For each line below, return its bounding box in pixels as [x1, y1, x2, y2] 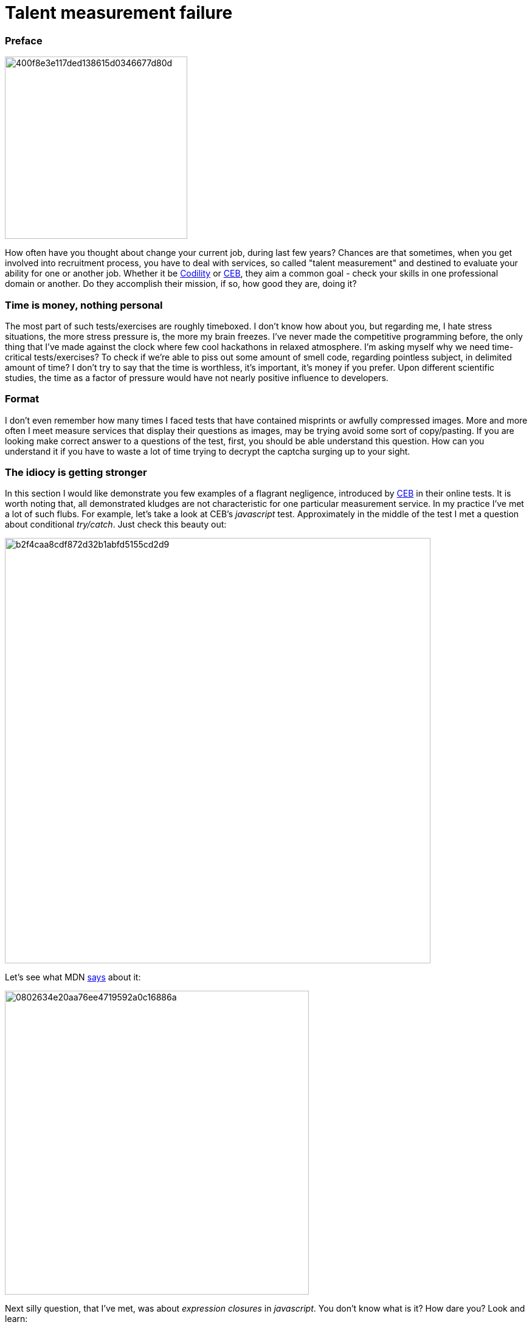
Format [5, 393, 40, 405]
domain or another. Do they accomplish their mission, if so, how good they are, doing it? [5, 278, 357, 289]
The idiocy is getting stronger [5, 466, 147, 478]
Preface [5, 34, 43, 47]
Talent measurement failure [5, 2, 233, 23]
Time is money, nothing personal [5, 298, 163, 311]
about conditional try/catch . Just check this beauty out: [5, 519, 227, 530]
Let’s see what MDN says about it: [5, 972, 141, 983]
